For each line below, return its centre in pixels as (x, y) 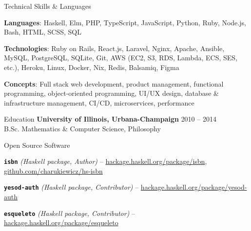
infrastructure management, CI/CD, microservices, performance (99, 102)
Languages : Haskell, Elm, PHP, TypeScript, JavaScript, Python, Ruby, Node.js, (125, 22)
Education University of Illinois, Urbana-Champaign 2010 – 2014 (110, 119)
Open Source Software (37, 145)
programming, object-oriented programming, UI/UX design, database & (111, 93)
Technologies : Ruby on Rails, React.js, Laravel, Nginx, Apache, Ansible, (114, 48)
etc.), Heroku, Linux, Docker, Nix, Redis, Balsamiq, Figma (92, 67)
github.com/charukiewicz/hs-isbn (53, 170)
